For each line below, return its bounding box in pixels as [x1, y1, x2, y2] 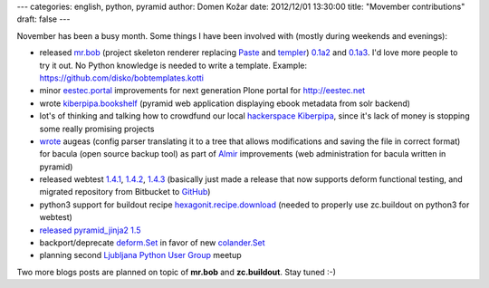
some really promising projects [39, 123, 155, 134]
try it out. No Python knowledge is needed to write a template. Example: [39, 60, 308, 71]
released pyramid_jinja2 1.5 [39, 225, 141, 235]
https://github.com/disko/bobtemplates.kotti [39, 72, 204, 83]
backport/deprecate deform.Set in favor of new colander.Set [39, 237, 266, 248]
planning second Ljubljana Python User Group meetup [39, 250, 242, 261]
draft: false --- [16, 14, 71, 24]
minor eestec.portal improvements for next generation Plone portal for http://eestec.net [39, 85, 366, 96]
